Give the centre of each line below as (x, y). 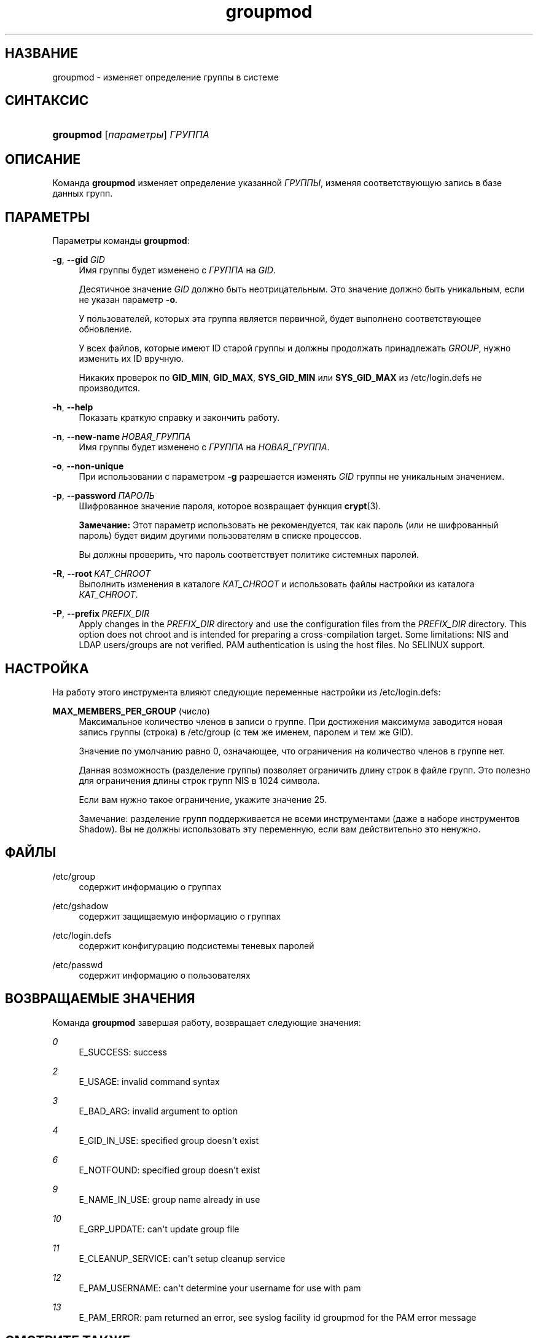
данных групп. (83, 194)
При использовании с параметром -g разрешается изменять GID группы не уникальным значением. (292, 477)
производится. (110, 388)
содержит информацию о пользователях (165, 975)
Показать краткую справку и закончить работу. (179, 418)
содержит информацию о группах (150, 886)
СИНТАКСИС (47, 101)
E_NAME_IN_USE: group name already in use (170, 1199)
